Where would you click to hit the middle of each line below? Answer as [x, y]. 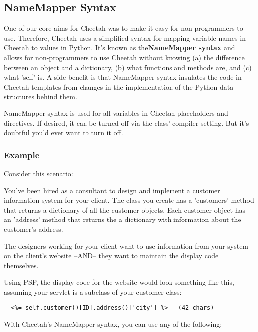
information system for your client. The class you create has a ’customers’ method [129, 200]
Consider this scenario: [39, 173]
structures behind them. [41, 96]
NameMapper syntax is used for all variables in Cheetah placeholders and [116, 113]
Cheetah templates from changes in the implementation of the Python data [119, 86]
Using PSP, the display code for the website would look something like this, [119, 282]
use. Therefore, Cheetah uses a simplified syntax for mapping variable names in [125, 38]
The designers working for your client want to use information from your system [126, 246]
